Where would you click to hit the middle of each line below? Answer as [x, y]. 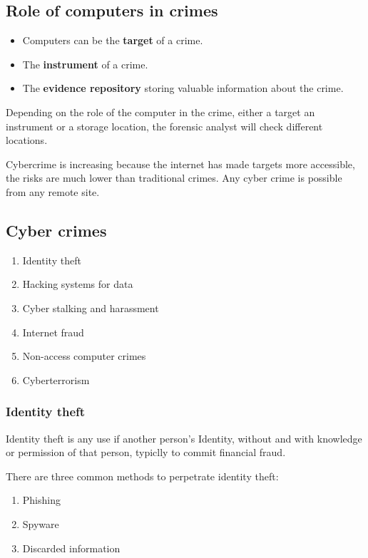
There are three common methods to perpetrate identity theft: [142, 476]
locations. [27, 140]
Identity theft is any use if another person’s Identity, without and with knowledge [184, 438]
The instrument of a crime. [85, 64]
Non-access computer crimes [84, 356]
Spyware [41, 523]
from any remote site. [53, 191]
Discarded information [71, 548]
